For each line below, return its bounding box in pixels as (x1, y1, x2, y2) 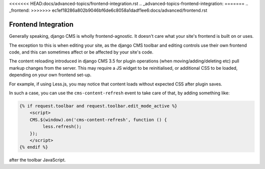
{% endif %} (19, 144, 49, 150)
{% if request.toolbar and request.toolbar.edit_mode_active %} (19, 103, 178, 109)
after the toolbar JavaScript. (9, 157, 66, 163)
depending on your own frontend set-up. (9, 72, 92, 78)
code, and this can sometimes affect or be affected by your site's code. (9, 49, 154, 55)
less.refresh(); (42, 124, 82, 130)
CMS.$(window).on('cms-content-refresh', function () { (29, 117, 167, 122)
